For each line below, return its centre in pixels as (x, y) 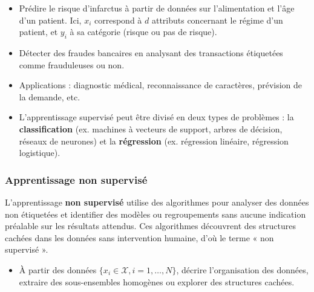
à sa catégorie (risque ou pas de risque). (143, 32)
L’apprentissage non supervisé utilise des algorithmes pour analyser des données (157, 202)
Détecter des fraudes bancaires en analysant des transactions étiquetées (151, 52)
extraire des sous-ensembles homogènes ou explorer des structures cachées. (157, 281)
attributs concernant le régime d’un (217, 20)
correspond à (118, 20)
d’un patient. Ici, (50, 20)
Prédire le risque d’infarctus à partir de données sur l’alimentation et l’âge (157, 8)
